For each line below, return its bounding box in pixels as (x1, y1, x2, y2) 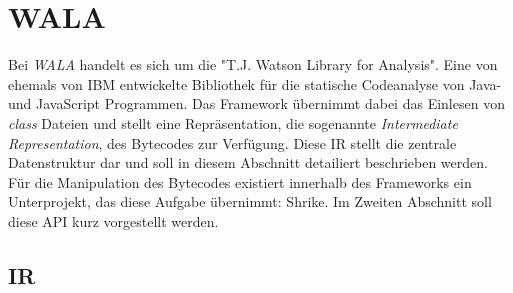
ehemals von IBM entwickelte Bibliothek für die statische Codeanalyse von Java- (8, 73, 502, 94)
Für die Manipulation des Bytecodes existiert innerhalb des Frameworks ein (8, 171, 472, 192)
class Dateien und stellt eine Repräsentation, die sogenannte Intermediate (8, 112, 458, 133)
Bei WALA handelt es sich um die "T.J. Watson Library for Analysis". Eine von (8, 54, 498, 75)
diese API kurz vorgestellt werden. (8, 210, 219, 231)
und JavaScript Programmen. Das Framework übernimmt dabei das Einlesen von (8, 93, 505, 114)
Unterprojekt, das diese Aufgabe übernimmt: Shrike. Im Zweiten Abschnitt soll (8, 191, 492, 212)
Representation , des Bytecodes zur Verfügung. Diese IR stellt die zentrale (8, 132, 457, 153)
